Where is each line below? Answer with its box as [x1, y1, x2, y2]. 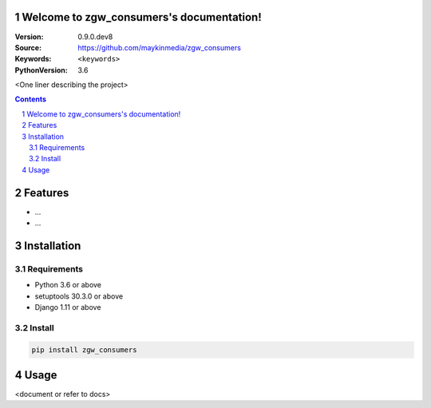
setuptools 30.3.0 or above [34, 291, 124, 301]
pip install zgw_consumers [31, 345, 137, 355]
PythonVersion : [14, 65, 68, 75]
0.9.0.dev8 [77, 32, 113, 42]
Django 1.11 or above [34, 303, 101, 312]
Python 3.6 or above [34, 280, 102, 290]
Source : [14, 42, 42, 52]
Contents [14, 94, 47, 104]
